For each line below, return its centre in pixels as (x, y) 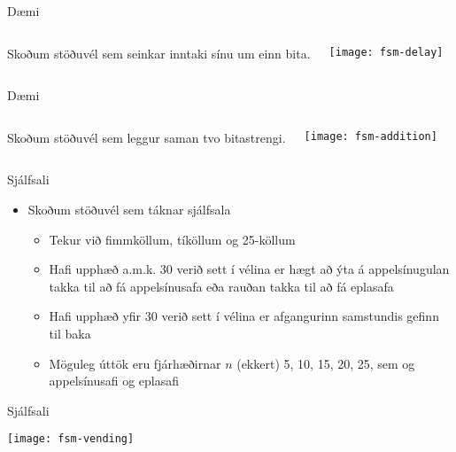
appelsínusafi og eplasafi (114, 381)
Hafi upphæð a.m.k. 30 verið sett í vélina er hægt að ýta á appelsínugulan (249, 269)
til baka (70, 333)
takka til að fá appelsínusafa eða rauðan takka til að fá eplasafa (221, 286)
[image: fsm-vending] (71, 439)
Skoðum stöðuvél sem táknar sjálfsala (129, 209)
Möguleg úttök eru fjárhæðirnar (135, 363)
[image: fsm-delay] (386, 52)
